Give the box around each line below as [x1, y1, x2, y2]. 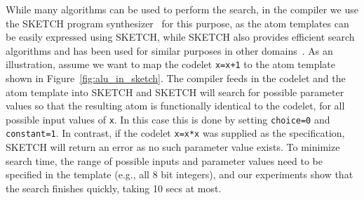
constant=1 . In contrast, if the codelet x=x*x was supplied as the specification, [6, 126, 345, 140]
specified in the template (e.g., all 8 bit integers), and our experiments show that [6, 167, 353, 182]
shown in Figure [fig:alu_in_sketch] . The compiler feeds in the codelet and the [6, 71, 346, 86]
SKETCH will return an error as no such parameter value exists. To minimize [6, 140, 340, 154]
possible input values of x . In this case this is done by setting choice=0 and [6, 112, 330, 126]
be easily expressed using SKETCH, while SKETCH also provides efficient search [6, 29, 355, 44]
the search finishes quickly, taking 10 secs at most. [6, 180, 222, 195]
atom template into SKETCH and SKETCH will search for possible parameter [6, 84, 344, 99]
